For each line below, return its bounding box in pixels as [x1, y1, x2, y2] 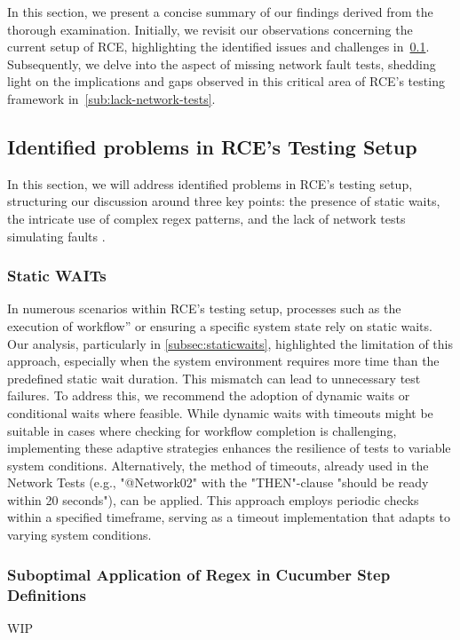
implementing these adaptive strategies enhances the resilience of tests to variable [7, 439, 451, 457]
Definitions [7, 583, 86, 605]
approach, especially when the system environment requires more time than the [7, 352, 440, 370]
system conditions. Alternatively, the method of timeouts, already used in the [7, 455, 429, 474]
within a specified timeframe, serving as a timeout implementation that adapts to [7, 508, 450, 526]
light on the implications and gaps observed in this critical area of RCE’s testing [7, 72, 445, 91]
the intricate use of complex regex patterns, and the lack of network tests [7, 209, 406, 227]
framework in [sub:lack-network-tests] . [7, 89, 216, 107]
